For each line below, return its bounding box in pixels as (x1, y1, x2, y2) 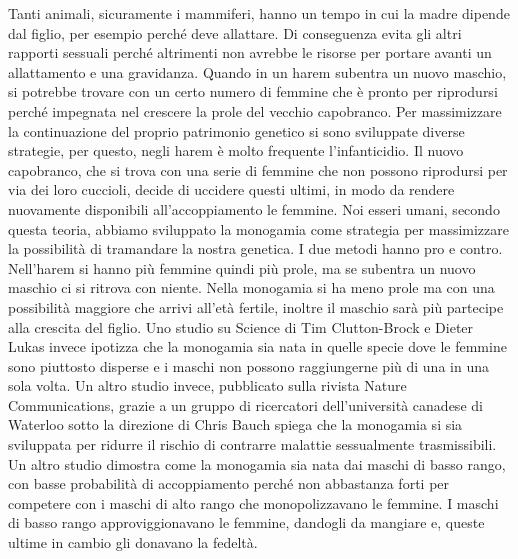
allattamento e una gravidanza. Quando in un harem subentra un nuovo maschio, (8, 61, 507, 82)
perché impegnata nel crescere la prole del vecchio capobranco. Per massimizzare (8, 100, 502, 121)
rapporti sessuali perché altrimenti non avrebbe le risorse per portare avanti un (8, 42, 492, 63)
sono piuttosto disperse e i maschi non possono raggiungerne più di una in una (8, 355, 489, 376)
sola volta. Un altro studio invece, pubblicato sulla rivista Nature (8, 375, 407, 396)
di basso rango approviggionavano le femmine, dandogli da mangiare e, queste (8, 512, 485, 533)
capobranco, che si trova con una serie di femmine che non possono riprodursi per (8, 159, 508, 180)
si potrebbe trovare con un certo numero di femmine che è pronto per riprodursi (8, 81, 498, 102)
